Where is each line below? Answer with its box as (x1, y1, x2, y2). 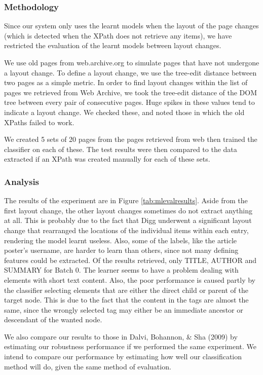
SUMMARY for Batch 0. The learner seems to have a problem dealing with (4, 265, 239, 275)
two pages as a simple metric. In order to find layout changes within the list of (4, 77, 248, 88)
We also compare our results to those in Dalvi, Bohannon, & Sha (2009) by (4, 331, 238, 342)
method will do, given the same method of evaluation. (4, 361, 171, 371)
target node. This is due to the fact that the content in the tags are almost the (4, 294, 249, 305)
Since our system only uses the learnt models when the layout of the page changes (4, 20, 259, 31)
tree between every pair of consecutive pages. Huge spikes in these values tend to (4, 97, 255, 107)
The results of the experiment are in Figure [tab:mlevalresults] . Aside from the (4, 195, 248, 206)
